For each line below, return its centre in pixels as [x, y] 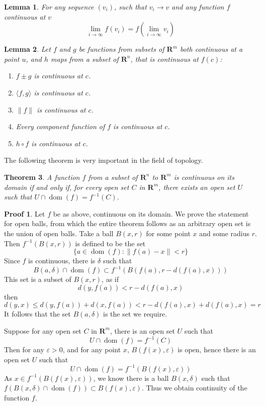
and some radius [225, 233]
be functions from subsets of [121, 49]
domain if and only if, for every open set [67, 187]
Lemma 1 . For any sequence [49, 7]
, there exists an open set [197, 187]
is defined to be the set [110, 243]
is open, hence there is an [217, 349]
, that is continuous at [164, 59]
